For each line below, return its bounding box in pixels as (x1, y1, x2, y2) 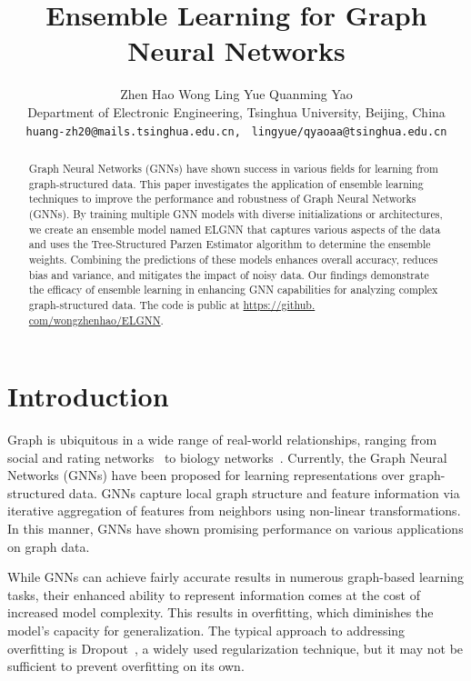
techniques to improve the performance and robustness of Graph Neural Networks (28, 191, 416, 206)
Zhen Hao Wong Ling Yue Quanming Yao (120, 85, 353, 104)
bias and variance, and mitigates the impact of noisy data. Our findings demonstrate (28, 266, 429, 282)
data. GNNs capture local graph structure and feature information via (68, 483, 460, 502)
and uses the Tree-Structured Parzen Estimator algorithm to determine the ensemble (28, 236, 431, 252)
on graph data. (7, 536, 90, 556)
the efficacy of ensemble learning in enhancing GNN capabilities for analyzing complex (28, 282, 438, 297)
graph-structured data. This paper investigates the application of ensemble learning (28, 175, 424, 191)
